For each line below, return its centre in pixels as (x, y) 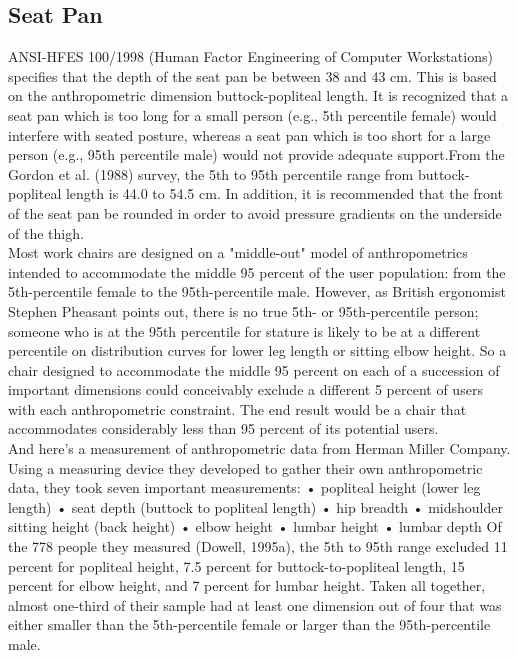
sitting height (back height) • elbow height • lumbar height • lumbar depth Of (255, 526)
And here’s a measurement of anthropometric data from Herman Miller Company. (259, 448)
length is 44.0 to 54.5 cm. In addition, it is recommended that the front (284, 193)
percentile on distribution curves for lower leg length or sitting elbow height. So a (257, 350)
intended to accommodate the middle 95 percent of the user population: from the (257, 271)
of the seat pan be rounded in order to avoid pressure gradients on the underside (255, 212)
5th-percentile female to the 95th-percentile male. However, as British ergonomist (257, 291)
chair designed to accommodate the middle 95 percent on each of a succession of (254, 369)
